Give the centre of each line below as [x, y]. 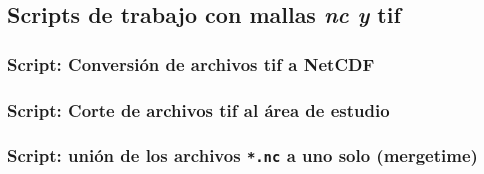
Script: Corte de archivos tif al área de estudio [198, 109]
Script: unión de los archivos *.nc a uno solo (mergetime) [242, 155]
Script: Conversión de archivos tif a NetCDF [191, 63]
